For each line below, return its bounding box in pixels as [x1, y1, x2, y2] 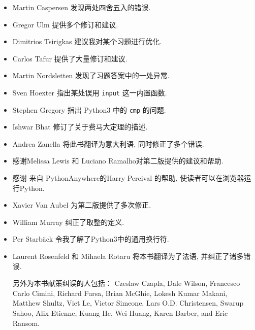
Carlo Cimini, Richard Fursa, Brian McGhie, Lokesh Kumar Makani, [12, 287, 228, 298]
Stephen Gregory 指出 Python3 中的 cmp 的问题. [12, 104, 166, 115]
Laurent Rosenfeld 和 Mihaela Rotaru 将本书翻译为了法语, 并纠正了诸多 [12, 251, 244, 261]
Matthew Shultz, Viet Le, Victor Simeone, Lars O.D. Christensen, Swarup [12, 298, 244, 308]
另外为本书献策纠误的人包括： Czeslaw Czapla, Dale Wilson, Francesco [12, 278, 240, 288]
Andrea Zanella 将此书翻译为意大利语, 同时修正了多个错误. [12, 138, 204, 149]
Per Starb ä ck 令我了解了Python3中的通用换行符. [12, 234, 169, 244]
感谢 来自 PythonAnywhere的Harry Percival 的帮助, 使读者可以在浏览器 [12, 173, 244, 183]
